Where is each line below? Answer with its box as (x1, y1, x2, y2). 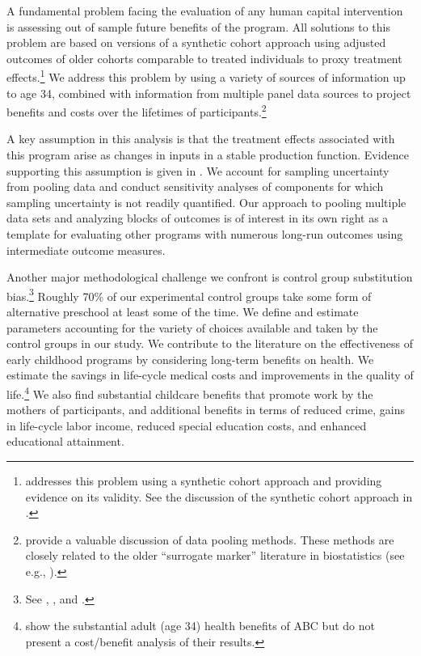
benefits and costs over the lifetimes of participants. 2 (6, 101, 267, 120)
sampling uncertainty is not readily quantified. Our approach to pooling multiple (6, 193, 406, 210)
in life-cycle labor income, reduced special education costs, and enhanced (6, 417, 367, 434)
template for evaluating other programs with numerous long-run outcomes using (6, 226, 403, 243)
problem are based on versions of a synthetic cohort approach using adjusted (6, 34, 386, 51)
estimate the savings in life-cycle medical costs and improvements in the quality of (6, 366, 414, 383)
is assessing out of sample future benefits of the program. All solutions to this (6, 18, 390, 35)
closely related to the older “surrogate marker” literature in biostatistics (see (25, 547, 405, 564)
